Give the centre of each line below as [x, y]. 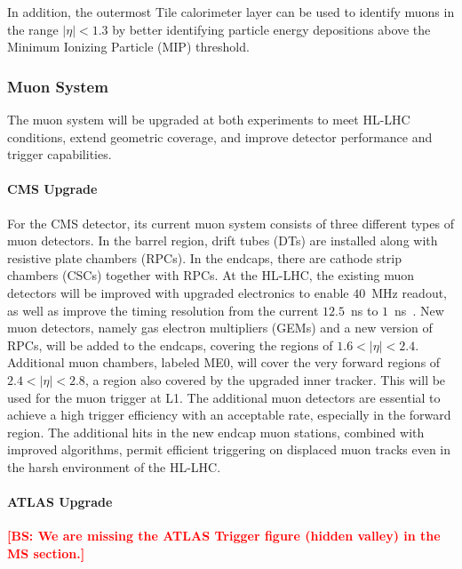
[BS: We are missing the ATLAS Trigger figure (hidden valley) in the [224, 536]
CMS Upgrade [52, 189]
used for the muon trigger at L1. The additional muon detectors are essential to [224, 397]
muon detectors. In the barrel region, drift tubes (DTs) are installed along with [223, 240]
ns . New [419, 310]
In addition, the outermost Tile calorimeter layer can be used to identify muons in [231, 12]
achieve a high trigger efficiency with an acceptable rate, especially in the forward [229, 415]
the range [33, 29]
